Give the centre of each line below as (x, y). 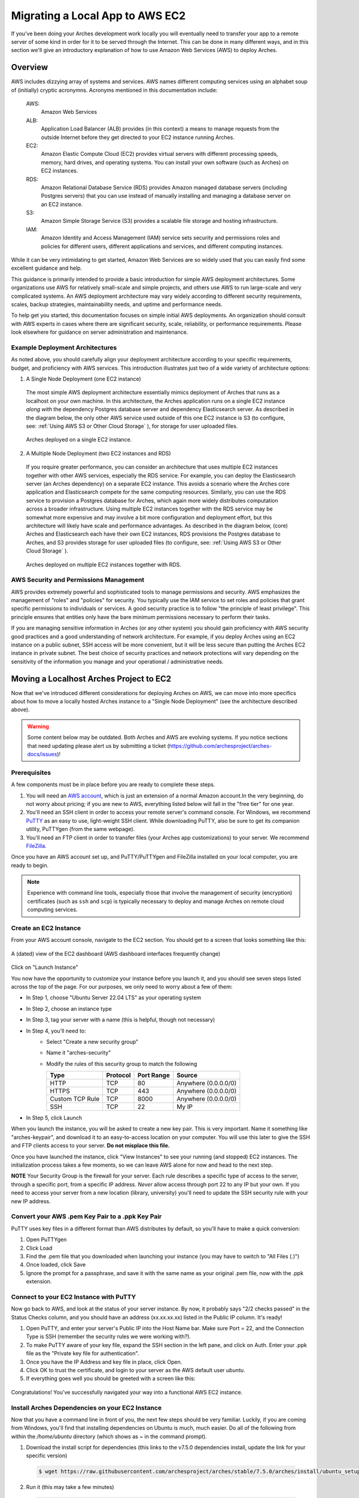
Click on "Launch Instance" (45, 967)
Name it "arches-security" (79, 1053)
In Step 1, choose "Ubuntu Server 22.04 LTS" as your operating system (114, 998)
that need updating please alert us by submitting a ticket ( (98, 745)
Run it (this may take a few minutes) (70, 1487)
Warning (38, 726)
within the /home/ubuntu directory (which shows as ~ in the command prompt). (109, 1436)
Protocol (118, 1076)
